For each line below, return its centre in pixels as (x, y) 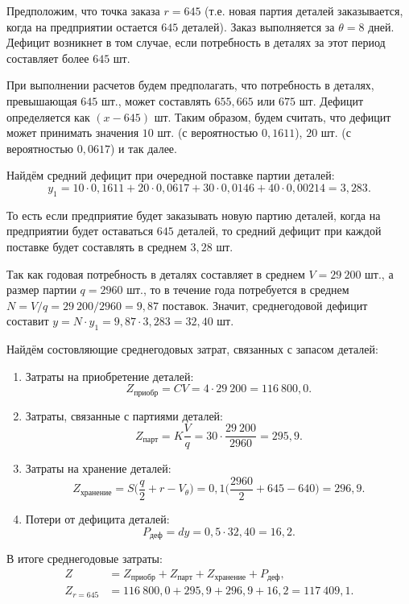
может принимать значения (73, 132)
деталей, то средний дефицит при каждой (279, 231)
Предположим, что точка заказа (83, 10)
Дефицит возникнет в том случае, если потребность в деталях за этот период (196, 42)
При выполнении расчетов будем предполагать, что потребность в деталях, (190, 85)
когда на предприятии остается (82, 26)
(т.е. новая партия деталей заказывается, (304, 10)
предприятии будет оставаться (80, 231)
